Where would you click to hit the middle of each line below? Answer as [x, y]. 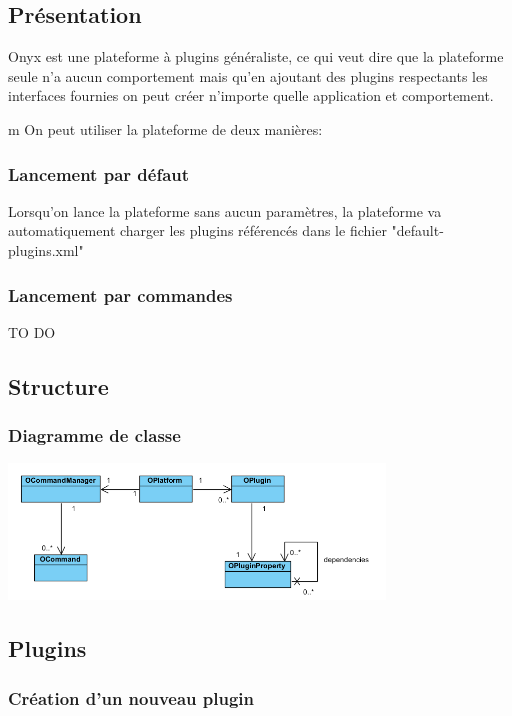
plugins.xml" [46, 249]
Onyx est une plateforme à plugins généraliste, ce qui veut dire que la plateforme [256, 56]
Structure [58, 385]
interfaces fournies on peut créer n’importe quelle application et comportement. [251, 95]
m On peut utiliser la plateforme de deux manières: [165, 128]
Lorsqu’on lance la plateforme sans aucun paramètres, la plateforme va [225, 210]
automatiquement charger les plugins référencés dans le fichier [197, 230]
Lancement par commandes [120, 294]
